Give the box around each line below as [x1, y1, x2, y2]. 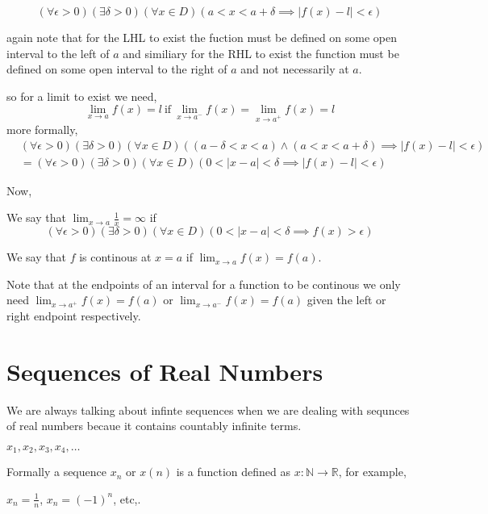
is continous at [79, 249, 152, 265]
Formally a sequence [6, 463, 106, 480]
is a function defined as [176, 463, 291, 480]
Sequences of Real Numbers [6, 354, 323, 387]
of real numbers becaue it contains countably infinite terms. [6, 417, 302, 434]
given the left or [307, 291, 386, 308]
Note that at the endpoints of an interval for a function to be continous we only [6, 275, 401, 292]
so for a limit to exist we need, [6, 87, 157, 104]
